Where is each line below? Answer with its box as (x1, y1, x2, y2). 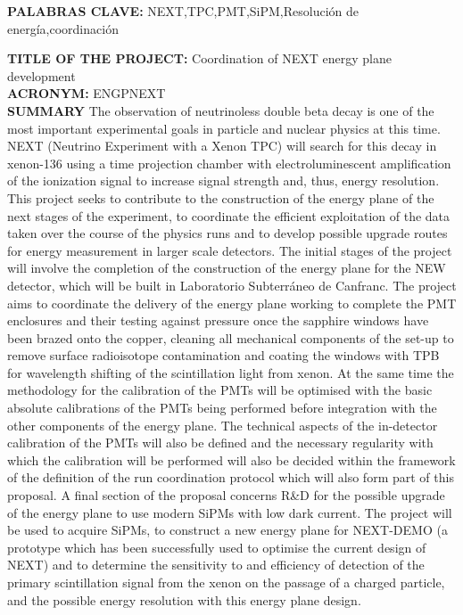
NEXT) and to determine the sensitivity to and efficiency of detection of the (7, 555, 425, 574)
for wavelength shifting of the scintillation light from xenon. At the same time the (7, 363, 454, 381)
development (7, 66, 76, 85)
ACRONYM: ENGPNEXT (7, 84, 166, 102)
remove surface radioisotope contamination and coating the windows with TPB (7, 346, 440, 365)
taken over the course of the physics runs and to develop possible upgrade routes (7, 224, 448, 242)
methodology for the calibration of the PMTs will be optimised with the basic (7, 381, 433, 399)
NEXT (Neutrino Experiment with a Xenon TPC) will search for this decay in (7, 136, 437, 155)
